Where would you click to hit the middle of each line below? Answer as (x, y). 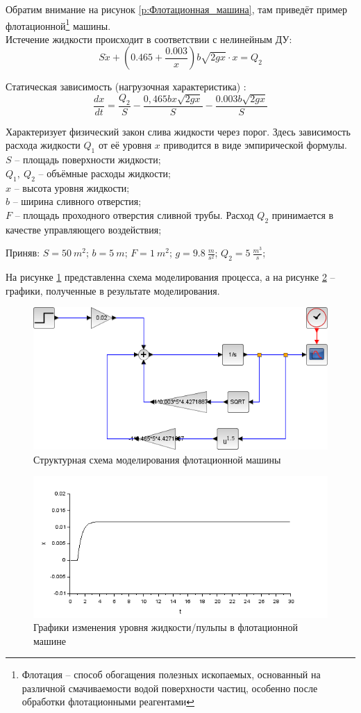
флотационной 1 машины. (58, 24)
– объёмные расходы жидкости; (104, 173)
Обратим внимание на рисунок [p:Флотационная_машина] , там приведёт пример (177, 9)
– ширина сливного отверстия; (77, 201)
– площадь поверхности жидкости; (88, 159)
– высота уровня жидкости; (72, 187)
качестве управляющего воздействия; (84, 229)
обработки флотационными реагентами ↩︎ (108, 702)
